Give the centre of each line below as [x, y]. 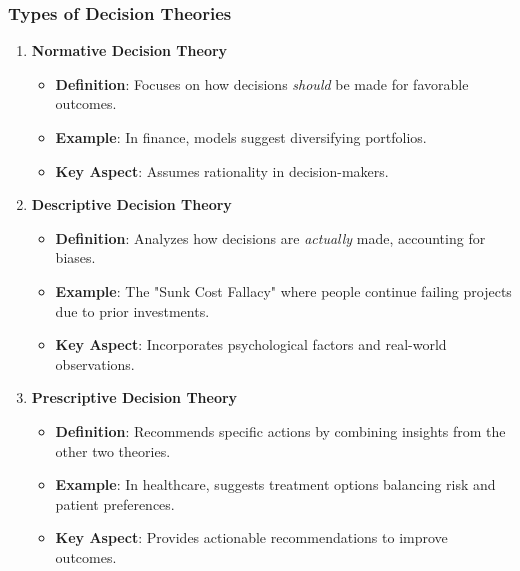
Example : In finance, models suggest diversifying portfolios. [241, 137]
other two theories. [113, 450]
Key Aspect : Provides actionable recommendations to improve [251, 537]
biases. [75, 257]
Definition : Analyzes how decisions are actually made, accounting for [270, 237]
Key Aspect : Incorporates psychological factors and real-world [251, 344]
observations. [95, 363]
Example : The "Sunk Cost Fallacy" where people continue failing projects [283, 290]
